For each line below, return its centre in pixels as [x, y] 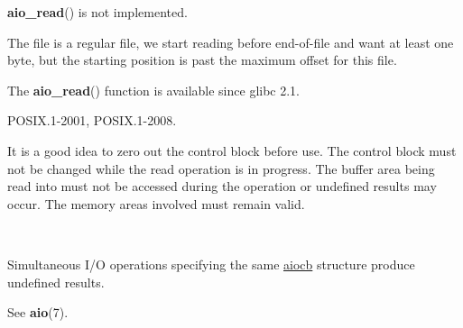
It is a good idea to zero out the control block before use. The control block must [232, 150]
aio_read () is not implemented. [97, 12]
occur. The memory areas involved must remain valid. [156, 203]
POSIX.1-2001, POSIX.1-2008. [92, 120]
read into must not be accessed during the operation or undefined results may [222, 186]
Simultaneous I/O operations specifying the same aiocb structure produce [211, 264]
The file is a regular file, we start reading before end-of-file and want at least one [231, 42]
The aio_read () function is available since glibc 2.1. [154, 90]
